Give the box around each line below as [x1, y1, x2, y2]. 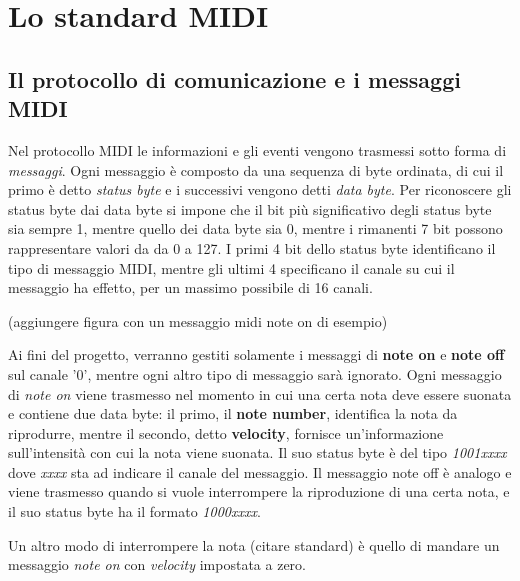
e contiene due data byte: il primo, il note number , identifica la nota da [8, 403, 458, 424]
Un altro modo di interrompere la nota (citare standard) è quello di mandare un [8, 534, 500, 555]
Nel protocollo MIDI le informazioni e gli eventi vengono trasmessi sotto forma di [8, 139, 507, 160]
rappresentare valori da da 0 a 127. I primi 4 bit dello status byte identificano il [8, 237, 496, 258]
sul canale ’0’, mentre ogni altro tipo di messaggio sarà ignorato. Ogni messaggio [8, 363, 502, 384]
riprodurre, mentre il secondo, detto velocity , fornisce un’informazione [8, 422, 444, 443]
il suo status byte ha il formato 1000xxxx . [8, 501, 261, 522]
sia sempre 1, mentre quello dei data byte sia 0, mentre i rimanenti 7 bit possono [8, 218, 503, 239]
